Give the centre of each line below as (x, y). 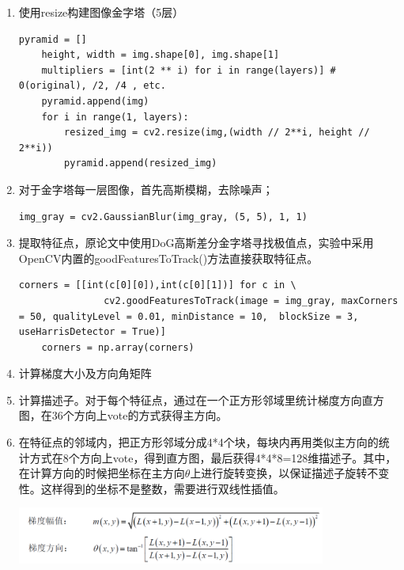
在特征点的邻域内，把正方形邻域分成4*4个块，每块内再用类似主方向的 (198, 442)
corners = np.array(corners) (118, 347)
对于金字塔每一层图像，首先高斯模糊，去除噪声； (146, 189)
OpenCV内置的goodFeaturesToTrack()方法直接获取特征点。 (168, 258)
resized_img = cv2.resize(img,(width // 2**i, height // (217, 133)
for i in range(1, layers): (115, 117)
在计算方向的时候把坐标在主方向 (102, 473)
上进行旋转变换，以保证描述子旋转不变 (290, 473)
